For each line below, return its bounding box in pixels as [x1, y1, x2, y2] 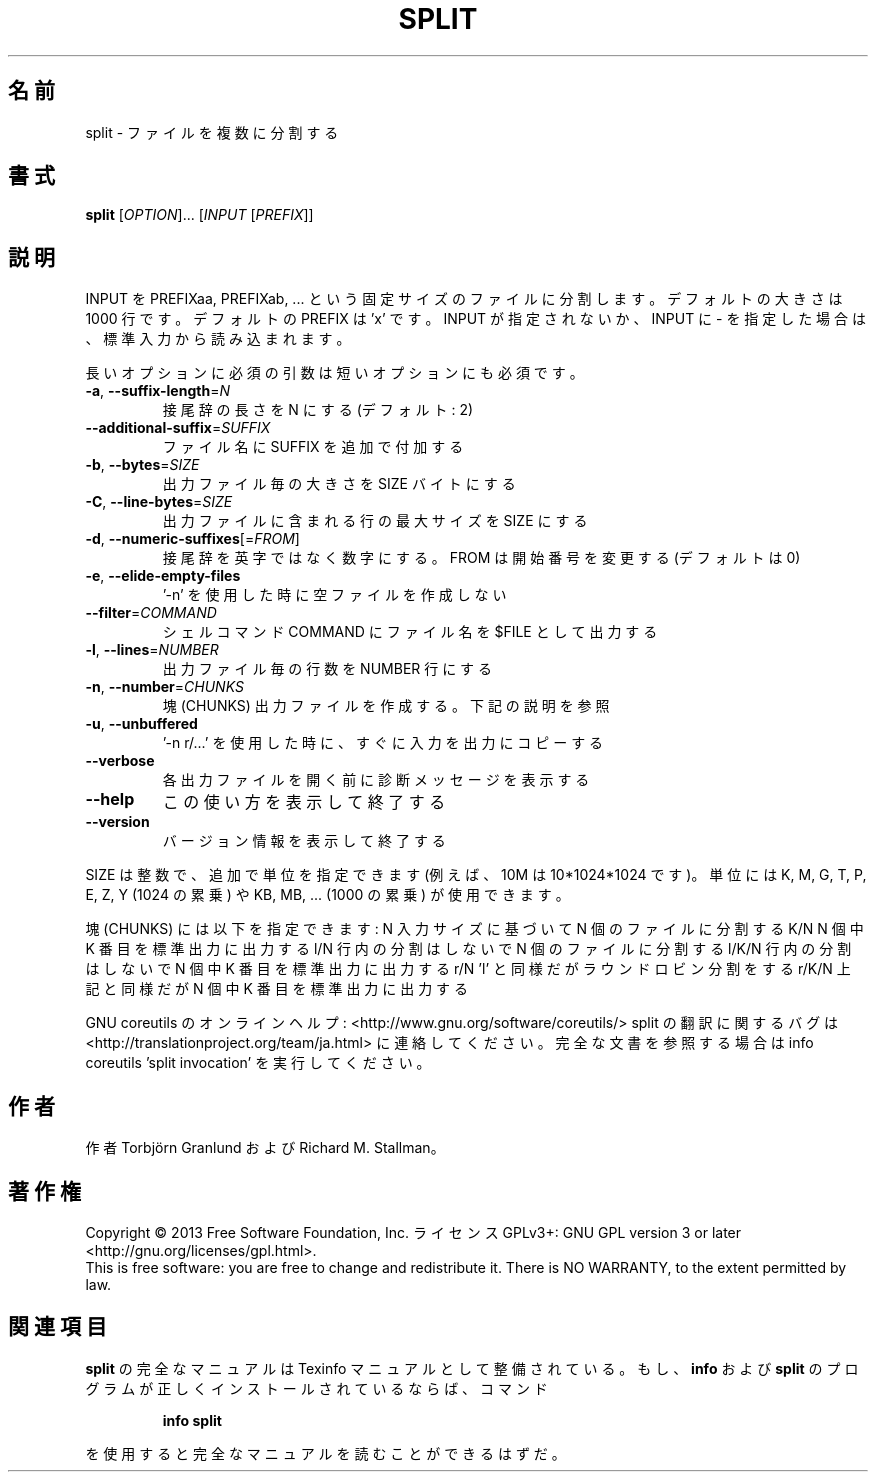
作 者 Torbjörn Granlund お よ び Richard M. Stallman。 [85, 1139, 445, 1157]
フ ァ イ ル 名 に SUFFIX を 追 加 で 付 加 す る [162, 438, 464, 456]
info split [162, 1411, 222, 1429]
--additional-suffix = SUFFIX [85, 419, 271, 437]
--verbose [85, 752, 155, 770]
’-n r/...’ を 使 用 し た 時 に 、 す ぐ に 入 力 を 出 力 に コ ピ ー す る [162, 734, 604, 752]
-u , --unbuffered [85, 715, 198, 733]
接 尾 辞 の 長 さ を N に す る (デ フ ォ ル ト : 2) [162, 401, 474, 419]
